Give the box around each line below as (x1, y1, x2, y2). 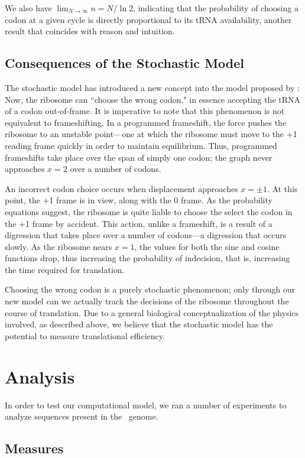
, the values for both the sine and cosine (134, 240, 280, 252)
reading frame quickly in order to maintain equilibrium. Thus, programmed (5, 139, 277, 151)
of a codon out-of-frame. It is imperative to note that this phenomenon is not (5, 105, 285, 117)
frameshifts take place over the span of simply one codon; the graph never (5, 151, 272, 163)
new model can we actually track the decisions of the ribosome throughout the (5, 295, 289, 307)
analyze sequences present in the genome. (5, 410, 158, 423)
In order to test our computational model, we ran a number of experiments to (5, 398, 287, 411)
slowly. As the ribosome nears (5, 240, 112, 252)
